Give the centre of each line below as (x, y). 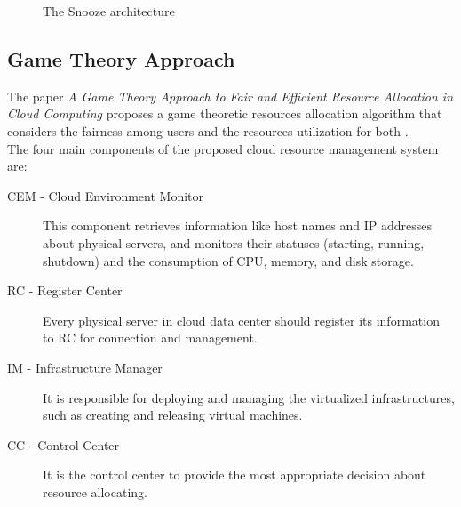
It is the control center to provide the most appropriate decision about (234, 475)
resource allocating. (95, 491)
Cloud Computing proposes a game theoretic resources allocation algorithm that (225, 113)
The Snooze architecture (109, 11)
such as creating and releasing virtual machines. (173, 415)
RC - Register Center (65, 290)
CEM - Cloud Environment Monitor (106, 195)
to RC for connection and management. (150, 338)
